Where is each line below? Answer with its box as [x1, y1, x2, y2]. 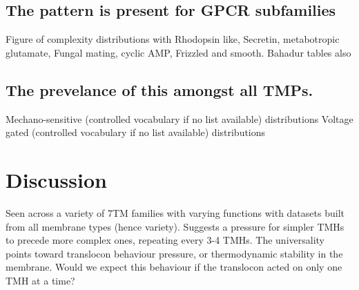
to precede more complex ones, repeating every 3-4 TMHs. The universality [6, 233, 324, 247]
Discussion [6, 165, 107, 193]
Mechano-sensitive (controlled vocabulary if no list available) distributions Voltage [6, 111, 353, 126]
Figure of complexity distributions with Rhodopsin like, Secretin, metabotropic [6, 32, 340, 46]
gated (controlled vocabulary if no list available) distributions [6, 125, 266, 139]
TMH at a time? [6, 273, 75, 287]
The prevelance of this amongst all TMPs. [6, 79, 313, 100]
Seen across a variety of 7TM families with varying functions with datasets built [6, 205, 345, 220]
